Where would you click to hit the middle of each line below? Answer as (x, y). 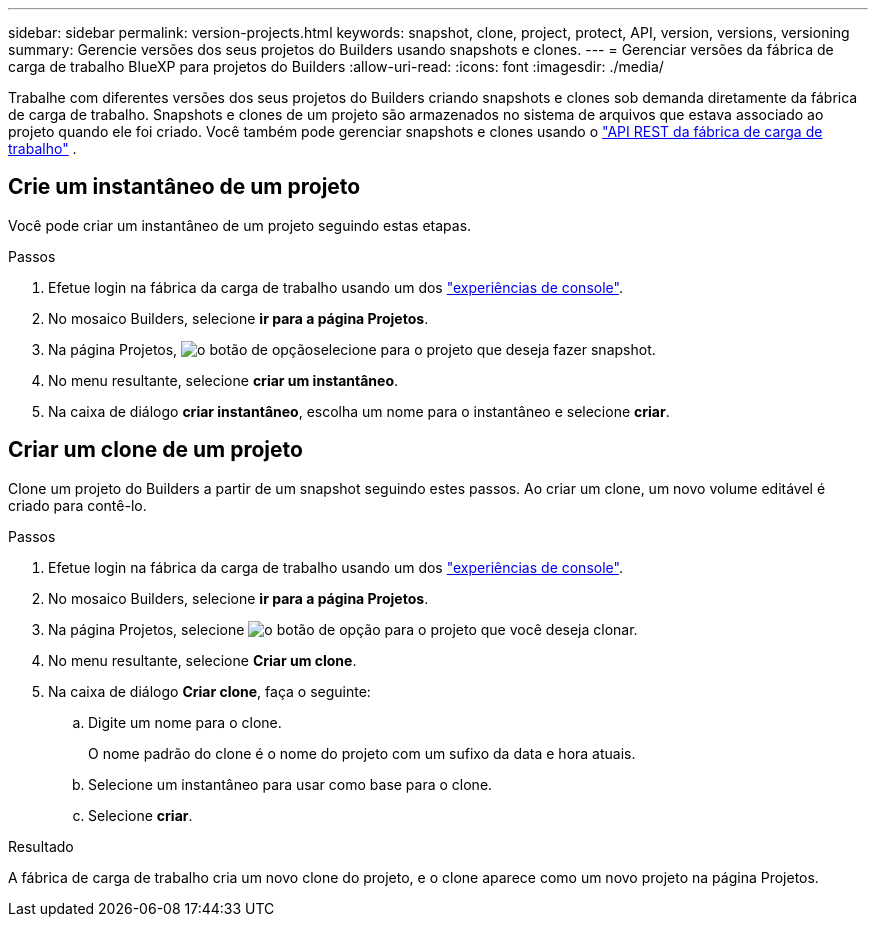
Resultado (41, 846)
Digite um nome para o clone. (185, 722)
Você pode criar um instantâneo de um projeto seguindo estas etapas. (240, 225)
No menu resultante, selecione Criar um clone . (202, 660)
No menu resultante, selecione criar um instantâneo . (223, 380)
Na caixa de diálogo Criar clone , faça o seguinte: (209, 691)
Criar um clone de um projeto (155, 450)
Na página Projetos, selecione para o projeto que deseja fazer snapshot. (352, 349)
